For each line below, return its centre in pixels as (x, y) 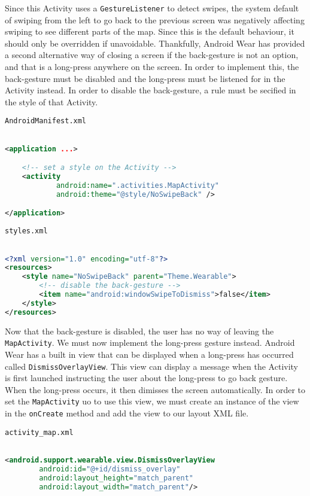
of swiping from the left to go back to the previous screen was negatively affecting (155, 19)
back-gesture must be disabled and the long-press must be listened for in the (145, 78)
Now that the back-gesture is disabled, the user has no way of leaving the (139, 331)
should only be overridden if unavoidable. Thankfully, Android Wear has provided (155, 43)
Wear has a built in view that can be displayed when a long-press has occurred (149, 354)
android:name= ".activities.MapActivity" (137, 185)
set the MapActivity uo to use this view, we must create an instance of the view (152, 401)
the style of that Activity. (51, 101)
